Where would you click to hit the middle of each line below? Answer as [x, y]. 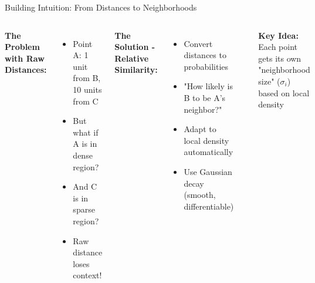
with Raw [25, 58]
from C [86, 101]
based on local [284, 92]
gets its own [280, 58]
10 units [87, 89]
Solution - [135, 47]
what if [86, 132]
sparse [84, 209]
